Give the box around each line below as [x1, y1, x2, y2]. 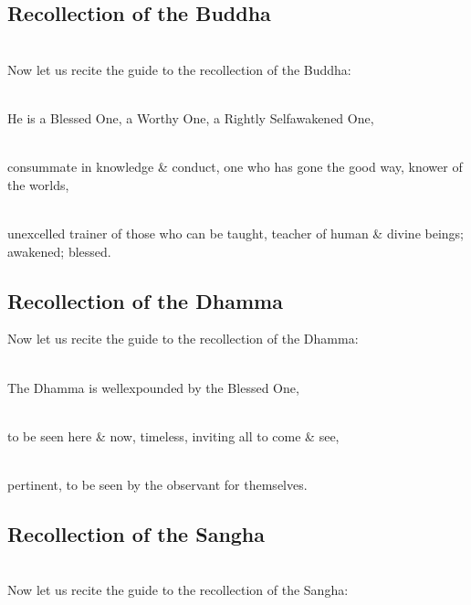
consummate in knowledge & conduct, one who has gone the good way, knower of [7, 157, 463, 176]
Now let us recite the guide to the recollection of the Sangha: [7, 580, 349, 600]
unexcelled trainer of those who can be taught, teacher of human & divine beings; [7, 223, 465, 242]
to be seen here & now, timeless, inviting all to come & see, [7, 426, 340, 445]
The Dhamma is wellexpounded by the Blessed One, [7, 377, 299, 397]
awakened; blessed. [7, 241, 111, 260]
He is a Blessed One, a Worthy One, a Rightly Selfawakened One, [7, 108, 374, 127]
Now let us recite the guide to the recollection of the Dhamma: [7, 329, 359, 348]
